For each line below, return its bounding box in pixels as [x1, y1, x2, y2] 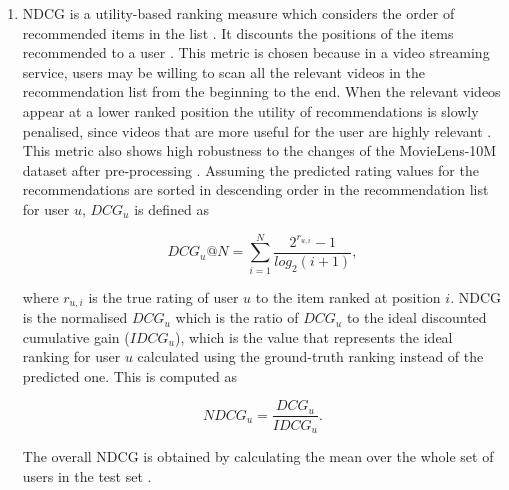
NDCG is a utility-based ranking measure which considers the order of [22, 3, 455, 23]
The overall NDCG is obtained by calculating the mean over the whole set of [22, 446, 494, 466]
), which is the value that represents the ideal [174, 326, 453, 347]
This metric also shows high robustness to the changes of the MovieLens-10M [22, 140, 497, 161]
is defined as [134, 198, 209, 219]
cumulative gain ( [22, 326, 130, 347]
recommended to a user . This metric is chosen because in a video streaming [22, 42, 490, 63]
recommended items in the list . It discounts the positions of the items [22, 22, 454, 43]
